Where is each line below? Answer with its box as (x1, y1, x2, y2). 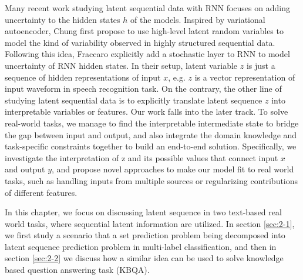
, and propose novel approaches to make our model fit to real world (52, 163, 294, 175)
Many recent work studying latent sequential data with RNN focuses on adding (5, 2, 290, 14)
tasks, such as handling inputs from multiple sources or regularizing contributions (5, 174, 298, 186)
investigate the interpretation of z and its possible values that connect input (5, 151, 278, 164)
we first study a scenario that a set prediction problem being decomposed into (5, 229, 285, 241)
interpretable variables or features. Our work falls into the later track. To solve (5, 105, 288, 118)
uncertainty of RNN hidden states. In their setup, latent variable (5, 59, 238, 71)
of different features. (5, 186, 78, 198)
